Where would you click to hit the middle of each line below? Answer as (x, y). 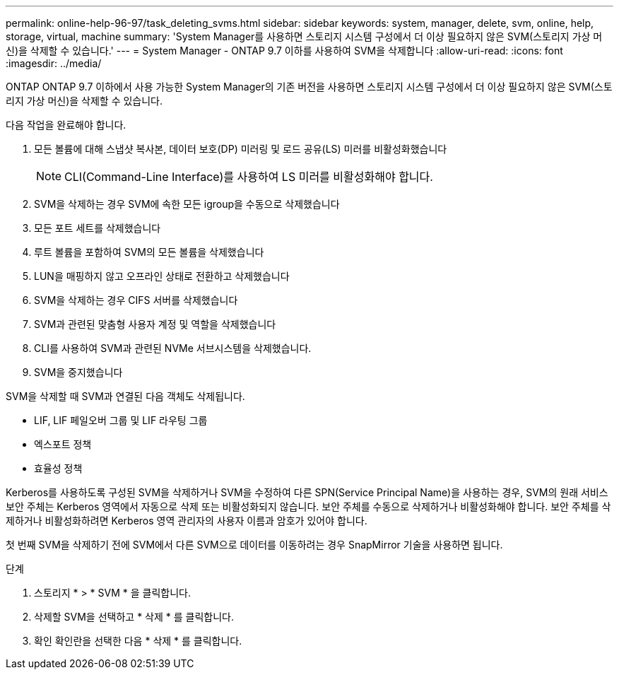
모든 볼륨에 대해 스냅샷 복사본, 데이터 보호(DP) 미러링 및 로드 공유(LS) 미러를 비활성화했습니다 (241, 149)
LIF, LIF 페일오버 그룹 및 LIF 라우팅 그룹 (121, 420)
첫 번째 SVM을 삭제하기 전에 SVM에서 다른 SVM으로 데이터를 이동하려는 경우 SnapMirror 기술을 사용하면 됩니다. (254, 545)
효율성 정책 (58, 468)
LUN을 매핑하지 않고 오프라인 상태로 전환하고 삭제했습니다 (162, 276)
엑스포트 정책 (63, 444)
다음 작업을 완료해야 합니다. (66, 125)
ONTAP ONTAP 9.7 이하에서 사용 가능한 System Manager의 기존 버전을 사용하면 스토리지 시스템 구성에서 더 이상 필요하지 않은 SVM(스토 (309, 87)
